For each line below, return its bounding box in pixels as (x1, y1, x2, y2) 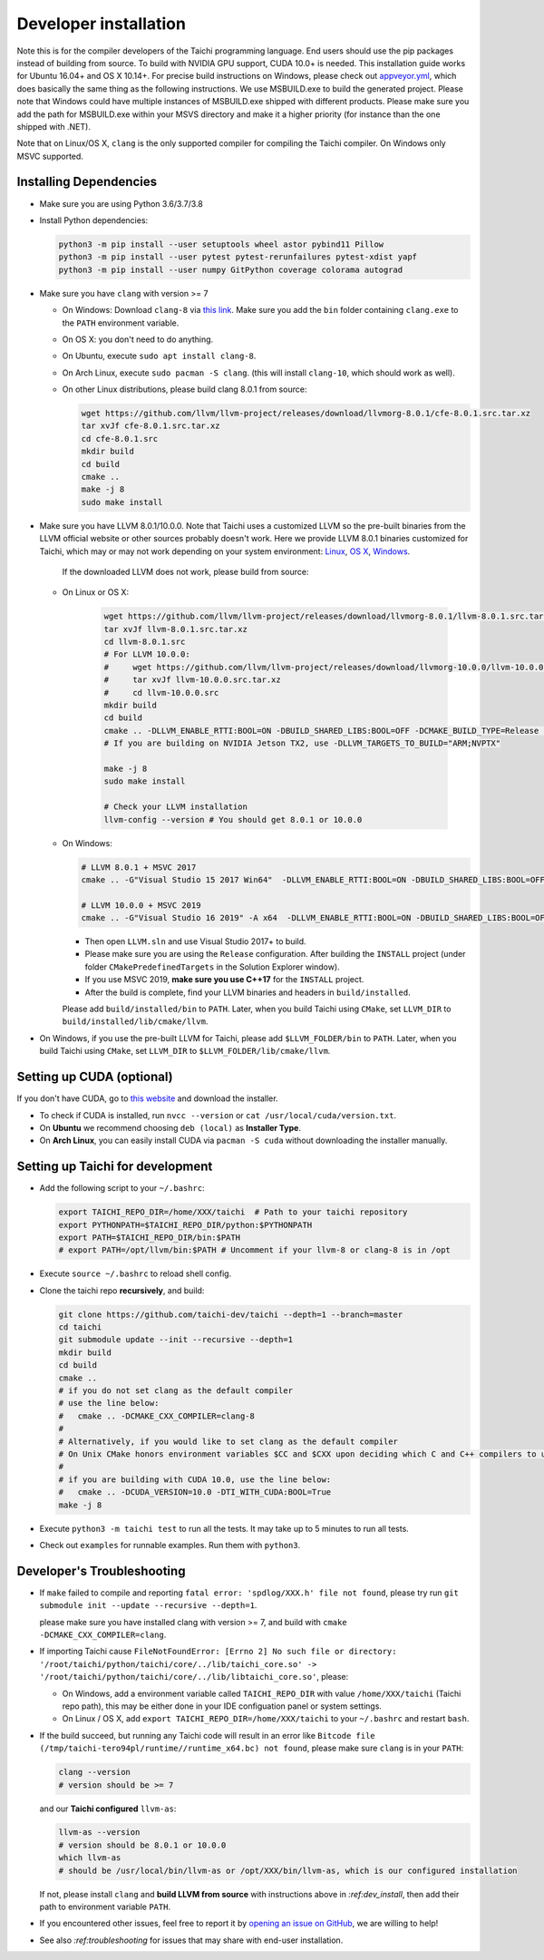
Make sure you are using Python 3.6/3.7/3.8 (39, 198, 203, 209)
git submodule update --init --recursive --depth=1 (58, 1334, 294, 1345)
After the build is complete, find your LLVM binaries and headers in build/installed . (84, 987, 412, 998)
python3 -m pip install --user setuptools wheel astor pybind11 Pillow (58, 239, 384, 249)
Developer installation (16, 14, 186, 34)
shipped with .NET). (16, 121, 91, 132)
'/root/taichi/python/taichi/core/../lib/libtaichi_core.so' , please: (39, 1672, 349, 1682)
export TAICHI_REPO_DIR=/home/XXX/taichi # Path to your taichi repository (58, 1207, 408, 1217)
